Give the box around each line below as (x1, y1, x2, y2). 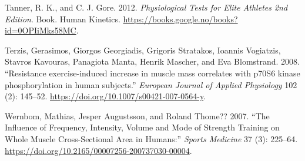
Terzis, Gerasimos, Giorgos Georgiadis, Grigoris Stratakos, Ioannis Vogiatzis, (5, 43, 281, 56)
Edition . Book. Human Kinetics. (5, 12, 120, 25)
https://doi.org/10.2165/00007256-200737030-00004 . (5, 144, 192, 156)
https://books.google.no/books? (123, 12, 238, 25)
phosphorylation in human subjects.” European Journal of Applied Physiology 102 (5, 78, 297, 90)
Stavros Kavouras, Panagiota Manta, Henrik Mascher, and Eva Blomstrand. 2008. (5, 55, 300, 68)
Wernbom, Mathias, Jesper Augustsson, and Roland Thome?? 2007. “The (5, 109, 270, 122)
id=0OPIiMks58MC (5, 24, 76, 36)
